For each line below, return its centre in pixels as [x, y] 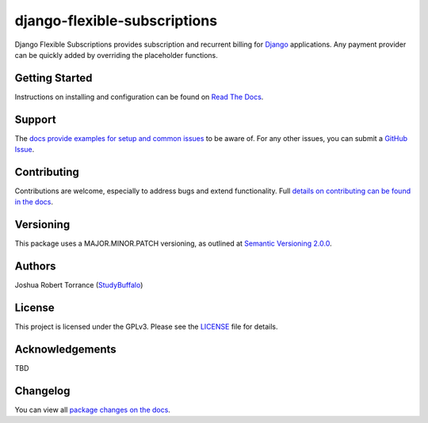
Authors [35, 267]
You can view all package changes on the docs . [92, 410]
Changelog [42, 391]
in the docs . [34, 202]
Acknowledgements [65, 349]
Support [35, 119]
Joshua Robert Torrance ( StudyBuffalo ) [79, 285]
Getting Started [53, 78]
